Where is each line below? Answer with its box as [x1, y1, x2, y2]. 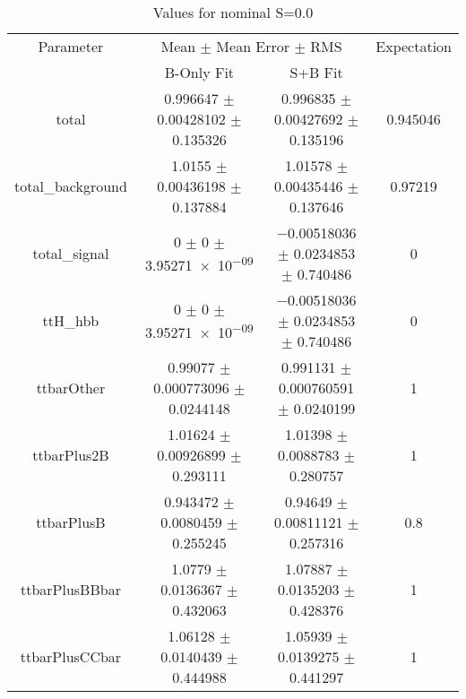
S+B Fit [289, 62, 343, 82]
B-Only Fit [164, 62, 235, 82]
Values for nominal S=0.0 [152, 2, 314, 22]
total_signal [32, 243, 109, 263]
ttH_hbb [42, 310, 99, 331]
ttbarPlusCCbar [20, 646, 122, 667]
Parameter [38, 36, 104, 56]
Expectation [375, 36, 452, 56]
